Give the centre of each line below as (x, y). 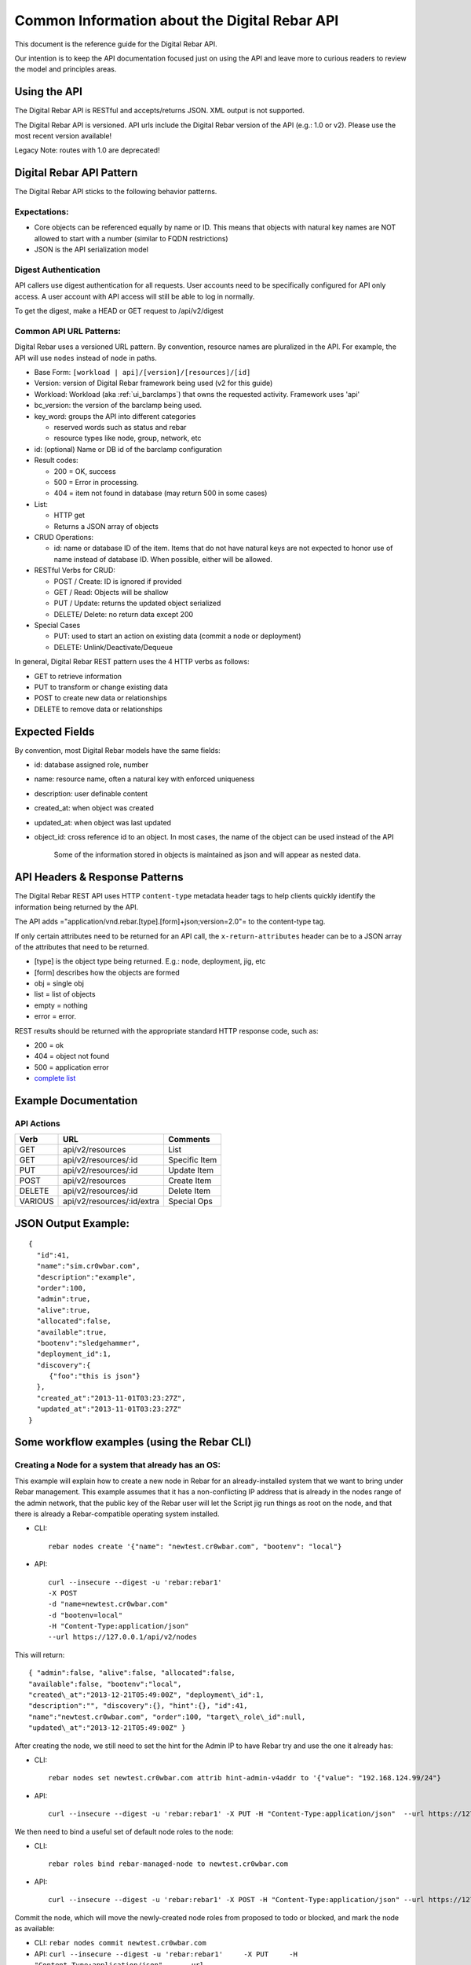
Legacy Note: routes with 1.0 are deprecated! (87, 150)
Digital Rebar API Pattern (76, 173)
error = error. (55, 1016)
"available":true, (72, 1332)
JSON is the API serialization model (91, 250)
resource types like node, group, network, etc (128, 438)
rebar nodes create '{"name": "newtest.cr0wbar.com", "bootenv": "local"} (195, 1546)
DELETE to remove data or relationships (98, 709)
